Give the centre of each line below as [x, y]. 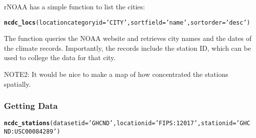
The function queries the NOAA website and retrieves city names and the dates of [128, 38]
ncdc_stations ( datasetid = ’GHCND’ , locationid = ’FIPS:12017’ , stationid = [120, 123]
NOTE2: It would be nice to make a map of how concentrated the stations [116, 74]
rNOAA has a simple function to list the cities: [74, 6]
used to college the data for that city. [60, 57]
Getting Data [31, 106]
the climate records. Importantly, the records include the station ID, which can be [128, 48]
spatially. [17, 84]
